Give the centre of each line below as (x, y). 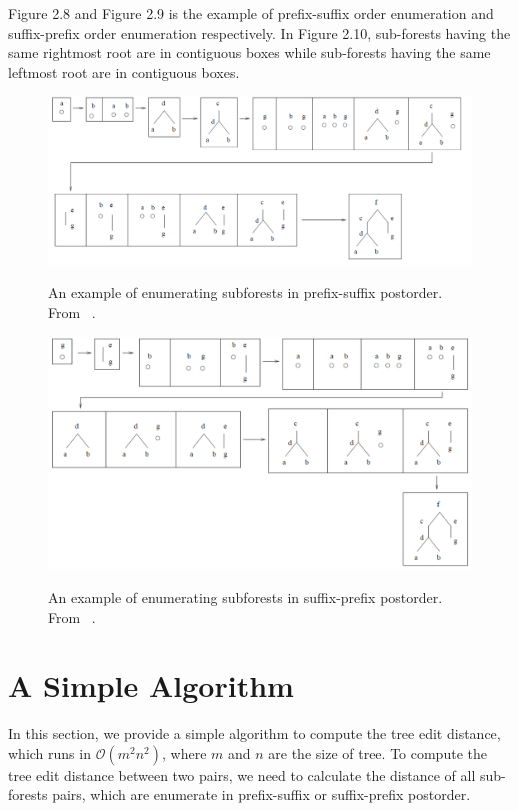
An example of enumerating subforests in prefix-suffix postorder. (245, 292)
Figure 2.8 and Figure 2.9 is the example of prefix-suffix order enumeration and (251, 13)
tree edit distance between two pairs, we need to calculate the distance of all (242, 774)
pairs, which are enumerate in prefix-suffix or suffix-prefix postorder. (261, 794)
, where (184, 752)
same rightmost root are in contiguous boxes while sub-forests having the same (249, 52)
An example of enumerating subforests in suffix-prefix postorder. (245, 596)
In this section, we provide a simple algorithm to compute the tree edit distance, (254, 733)
